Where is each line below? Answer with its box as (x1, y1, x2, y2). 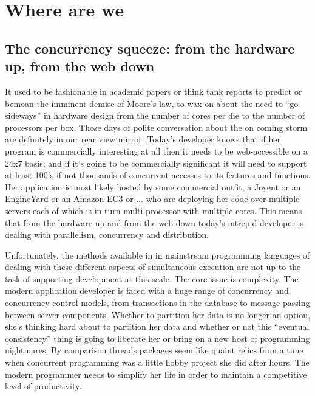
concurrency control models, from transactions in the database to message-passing (5, 296, 310, 309)
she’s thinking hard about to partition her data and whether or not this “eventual (5, 320, 310, 333)
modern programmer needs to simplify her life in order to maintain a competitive (5, 367, 307, 380)
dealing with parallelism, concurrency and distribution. (5, 228, 209, 241)
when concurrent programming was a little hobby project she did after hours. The (5, 356, 310, 369)
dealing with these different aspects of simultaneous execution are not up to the (5, 260, 301, 273)
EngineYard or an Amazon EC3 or (5, 192, 134, 205)
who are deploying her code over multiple (146, 192, 300, 205)
